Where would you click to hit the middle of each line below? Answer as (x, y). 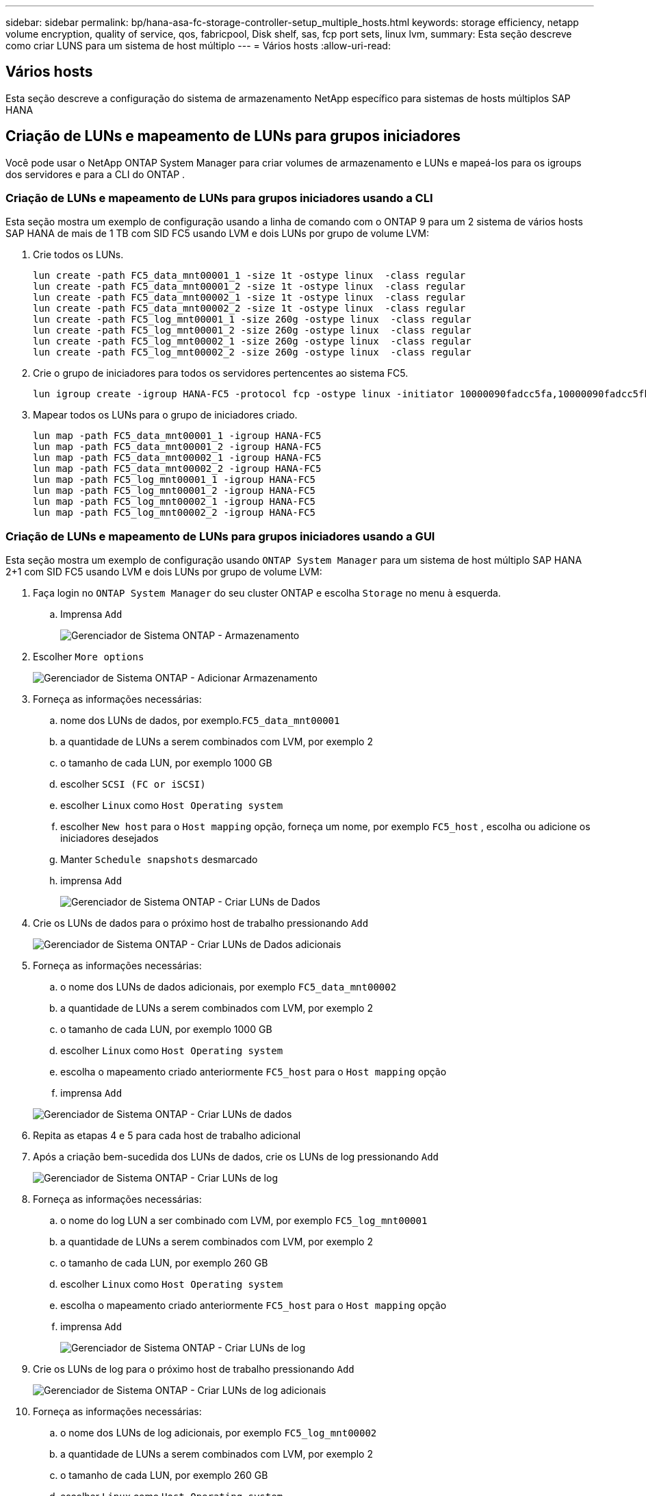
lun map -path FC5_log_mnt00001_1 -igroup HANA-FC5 (175, 480)
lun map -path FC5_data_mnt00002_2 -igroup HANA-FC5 (177, 469)
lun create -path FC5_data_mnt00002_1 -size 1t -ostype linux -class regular (249, 298)
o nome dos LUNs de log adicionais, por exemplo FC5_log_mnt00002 (219, 1433)
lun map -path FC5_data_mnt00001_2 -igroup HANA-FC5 (177, 447)
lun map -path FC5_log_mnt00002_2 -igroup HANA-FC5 (175, 513)
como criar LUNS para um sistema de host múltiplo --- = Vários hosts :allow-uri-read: (198, 46)
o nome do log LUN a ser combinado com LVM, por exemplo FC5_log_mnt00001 (244, 1221)
